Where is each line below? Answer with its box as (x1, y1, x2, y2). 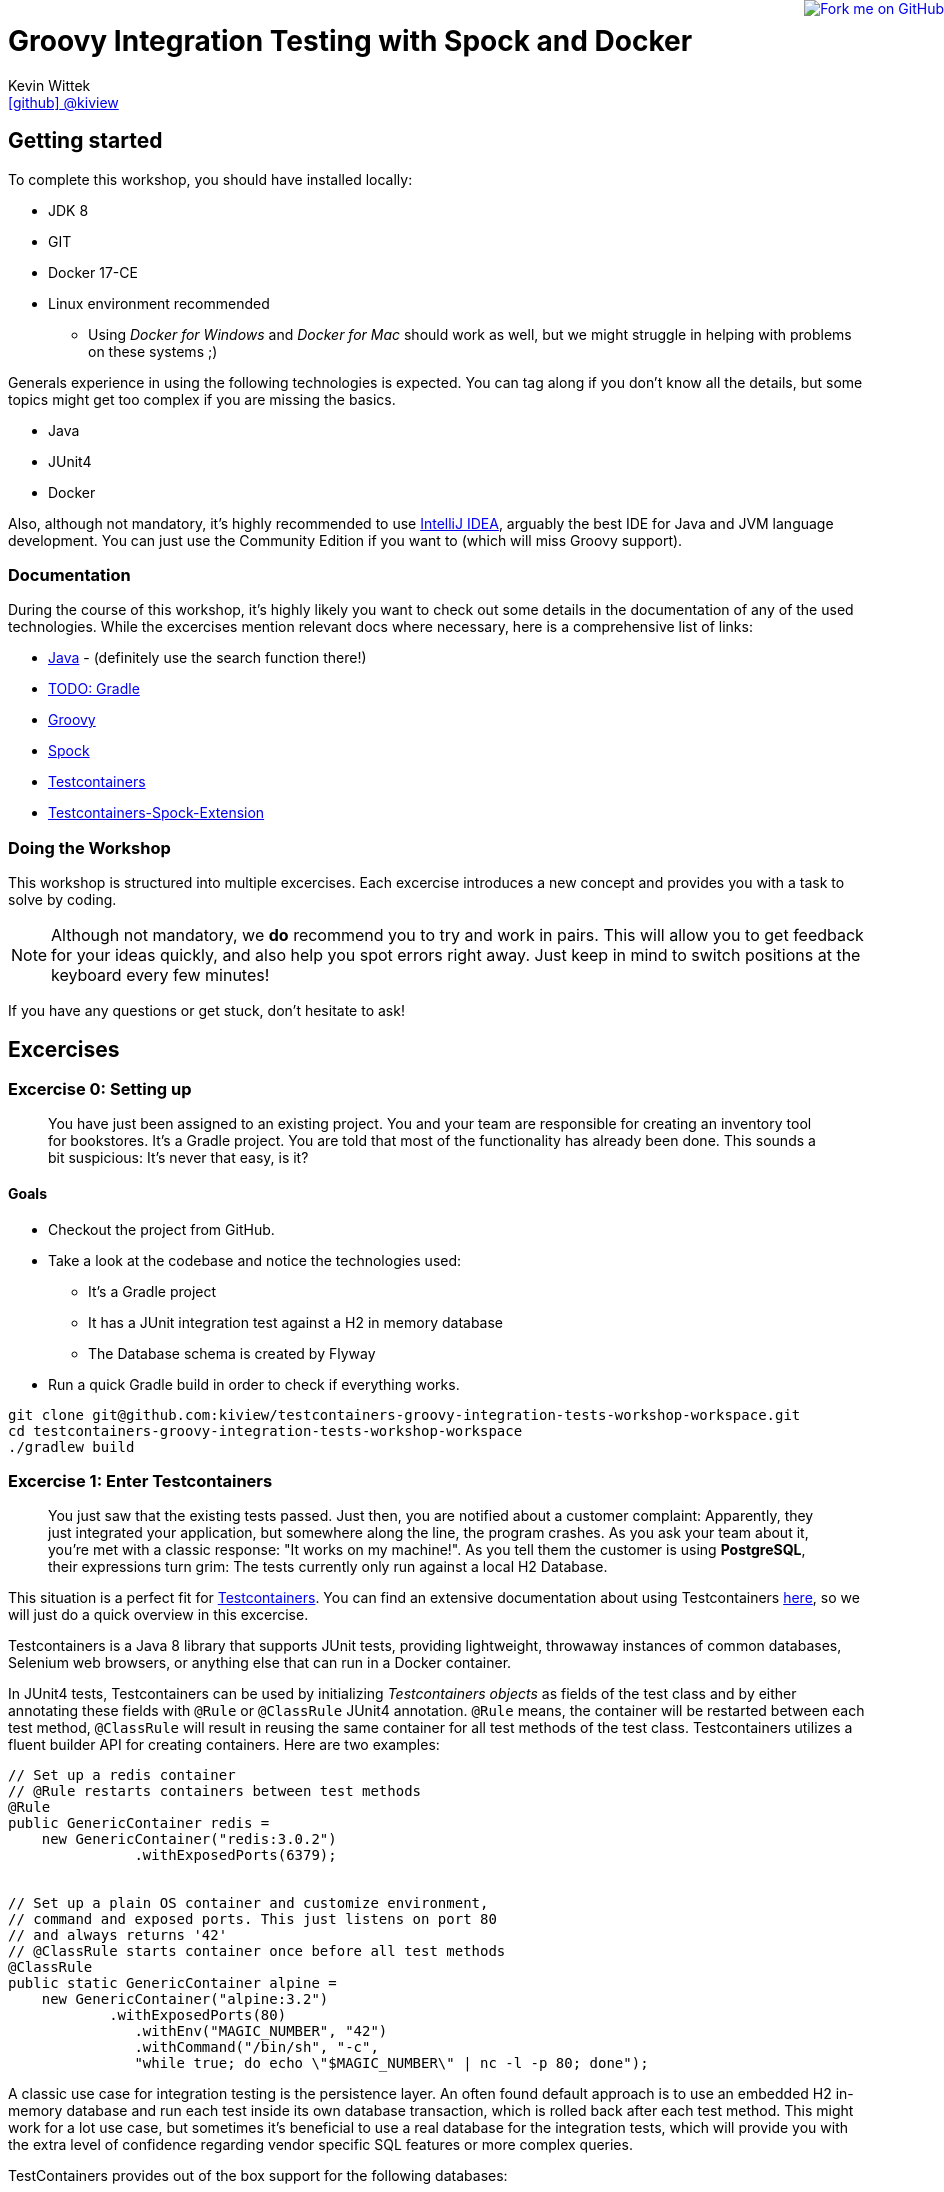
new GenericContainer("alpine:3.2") (41, 1991, 329, 2008)
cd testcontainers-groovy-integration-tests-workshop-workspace (8, 1422, 523, 1439)
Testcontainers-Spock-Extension (48, 804, 265, 822)
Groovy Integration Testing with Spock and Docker (8, 24, 693, 58)
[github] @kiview (8, 93, 119, 111)
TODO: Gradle (48, 680, 140, 698)
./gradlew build (8, 1438, 135, 1455)
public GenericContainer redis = (8, 1815, 270, 1832)
